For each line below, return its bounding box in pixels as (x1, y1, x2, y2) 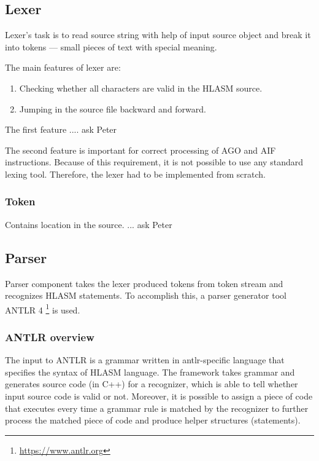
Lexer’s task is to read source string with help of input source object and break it (5, 28, 311, 41)
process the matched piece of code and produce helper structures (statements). (5, 414, 301, 427)
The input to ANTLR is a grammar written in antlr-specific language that (5, 353, 285, 366)
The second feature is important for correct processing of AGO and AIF (5, 143, 276, 156)
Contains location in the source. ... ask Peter (5, 218, 172, 230)
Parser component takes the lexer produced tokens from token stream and (5, 277, 283, 290)
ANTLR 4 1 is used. (5, 301, 80, 316)
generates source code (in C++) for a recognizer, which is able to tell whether (5, 377, 298, 390)
